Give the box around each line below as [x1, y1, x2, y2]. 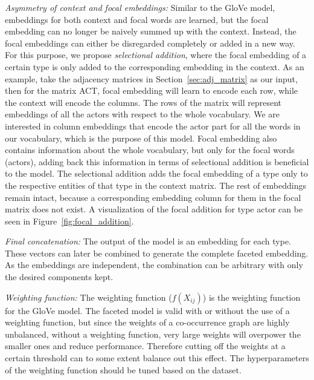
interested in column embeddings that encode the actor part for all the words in [5, 119, 301, 132]
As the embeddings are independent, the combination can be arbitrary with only [5, 258, 303, 271]
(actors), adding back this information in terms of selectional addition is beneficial [5, 155, 309, 168]
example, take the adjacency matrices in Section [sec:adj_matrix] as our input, [5, 72, 298, 85]
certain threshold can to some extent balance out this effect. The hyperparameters [5, 352, 309, 364]
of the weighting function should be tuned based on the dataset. [5, 363, 242, 376]
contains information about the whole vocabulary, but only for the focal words [5, 143, 295, 156]
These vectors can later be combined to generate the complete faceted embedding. [5, 246, 309, 259]
